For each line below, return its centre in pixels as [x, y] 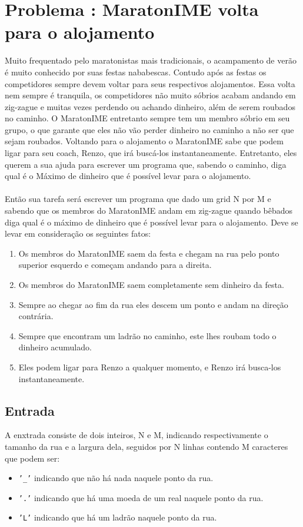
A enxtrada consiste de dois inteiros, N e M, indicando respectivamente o [136, 435]
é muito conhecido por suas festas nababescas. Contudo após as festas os [136, 72]
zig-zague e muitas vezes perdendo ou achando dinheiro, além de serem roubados [150, 106]
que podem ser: [32, 458]
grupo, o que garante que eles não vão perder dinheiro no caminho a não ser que [149, 129]
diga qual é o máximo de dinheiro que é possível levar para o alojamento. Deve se [151, 222]
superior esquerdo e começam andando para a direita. [115, 265]
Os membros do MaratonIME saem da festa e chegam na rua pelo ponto [149, 253]
